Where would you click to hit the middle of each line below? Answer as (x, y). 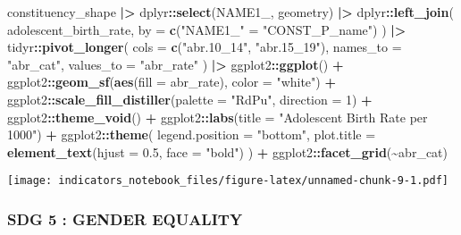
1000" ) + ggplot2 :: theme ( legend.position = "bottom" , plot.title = (192, 134)
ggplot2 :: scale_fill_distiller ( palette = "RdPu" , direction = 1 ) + (190, 99)
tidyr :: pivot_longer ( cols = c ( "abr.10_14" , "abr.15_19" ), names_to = (205, 47)
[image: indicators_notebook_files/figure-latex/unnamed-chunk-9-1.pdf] (228, 181)
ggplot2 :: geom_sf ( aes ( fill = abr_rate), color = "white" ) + (172, 82)
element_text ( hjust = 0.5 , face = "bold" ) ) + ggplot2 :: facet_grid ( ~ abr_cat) (227, 151)
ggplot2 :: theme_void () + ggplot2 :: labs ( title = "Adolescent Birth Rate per (218, 117)
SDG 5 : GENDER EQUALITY (125, 218)
